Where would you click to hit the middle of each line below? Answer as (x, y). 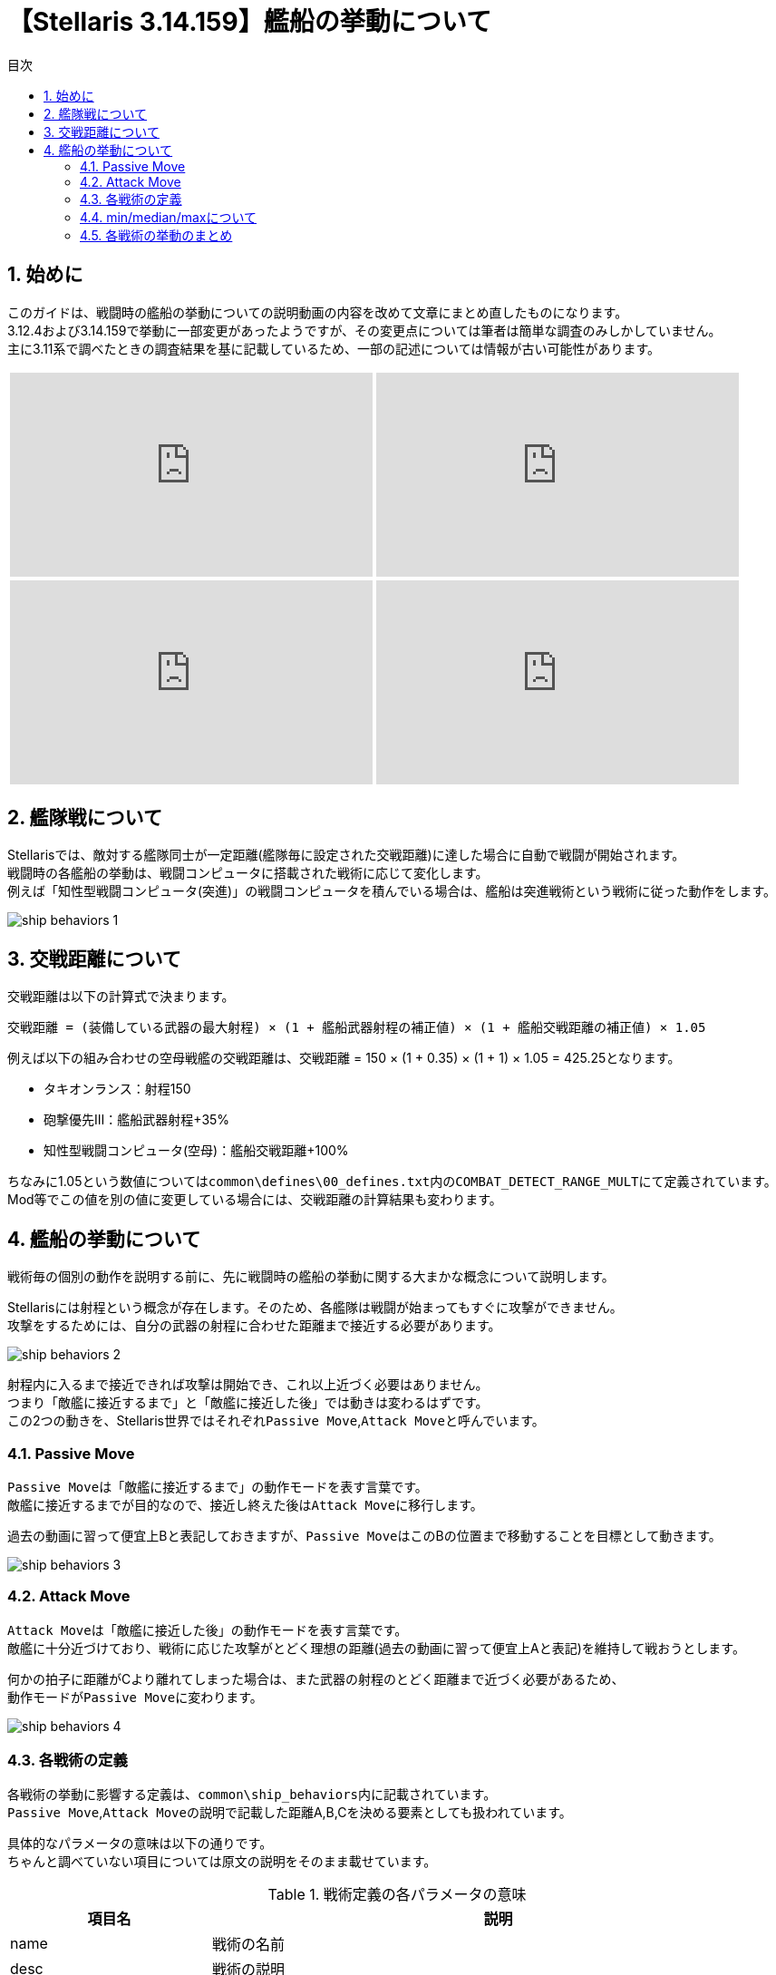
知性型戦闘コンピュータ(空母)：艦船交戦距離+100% (196, 1151)
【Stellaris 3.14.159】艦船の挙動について (249, 22)
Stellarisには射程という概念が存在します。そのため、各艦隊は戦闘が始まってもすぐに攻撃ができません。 (315, 1308)
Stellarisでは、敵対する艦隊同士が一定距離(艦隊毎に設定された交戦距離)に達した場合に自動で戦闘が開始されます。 (346, 855)
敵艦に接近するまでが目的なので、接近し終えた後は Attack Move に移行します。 (245, 1504)
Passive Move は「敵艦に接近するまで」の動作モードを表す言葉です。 (218, 1486)
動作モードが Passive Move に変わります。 (135, 1697)
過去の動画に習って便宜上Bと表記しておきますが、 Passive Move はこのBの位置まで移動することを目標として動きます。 (364, 1535)
